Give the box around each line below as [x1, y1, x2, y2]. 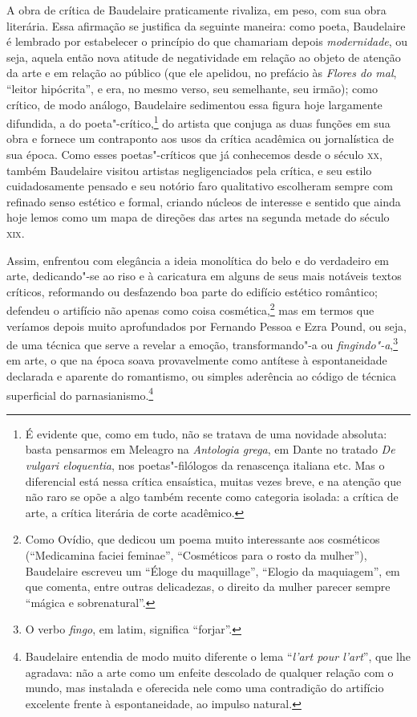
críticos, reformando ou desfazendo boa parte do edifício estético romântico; [6, 283, 378, 299]
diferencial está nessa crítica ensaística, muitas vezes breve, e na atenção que [25, 472, 402, 489]
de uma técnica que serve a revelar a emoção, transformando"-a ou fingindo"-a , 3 [6, 334, 399, 352]
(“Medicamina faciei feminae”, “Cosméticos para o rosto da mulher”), [25, 547, 367, 564]
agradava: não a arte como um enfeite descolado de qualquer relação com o [25, 663, 394, 680]
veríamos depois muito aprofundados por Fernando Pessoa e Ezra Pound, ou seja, [6, 317, 407, 334]
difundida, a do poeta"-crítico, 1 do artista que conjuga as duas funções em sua [6, 112, 391, 131]
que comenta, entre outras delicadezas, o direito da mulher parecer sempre [25, 578, 391, 595]
